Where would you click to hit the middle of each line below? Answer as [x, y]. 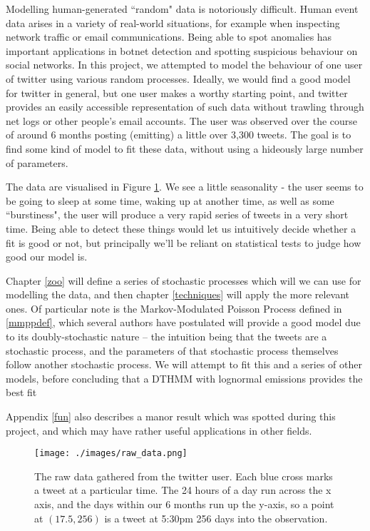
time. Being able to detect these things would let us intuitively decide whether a [181, 228]
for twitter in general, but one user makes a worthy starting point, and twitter [177, 92]
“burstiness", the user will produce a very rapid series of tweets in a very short [177, 214]
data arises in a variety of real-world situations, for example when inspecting [173, 22]
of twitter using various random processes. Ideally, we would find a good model [178, 78]
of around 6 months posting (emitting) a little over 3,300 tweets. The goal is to [179, 135]
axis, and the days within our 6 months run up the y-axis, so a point [184, 504]
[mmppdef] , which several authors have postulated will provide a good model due [183, 322]
